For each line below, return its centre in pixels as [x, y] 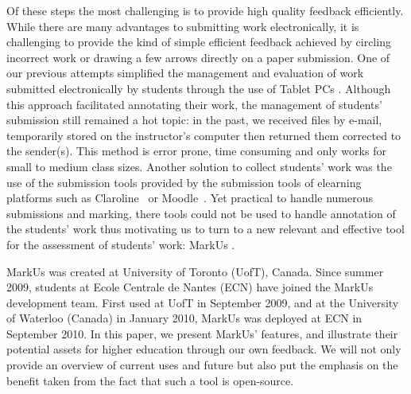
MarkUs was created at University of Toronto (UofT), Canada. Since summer [195, 271]
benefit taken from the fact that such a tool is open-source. [150, 380]
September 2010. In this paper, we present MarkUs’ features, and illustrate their [202, 333]
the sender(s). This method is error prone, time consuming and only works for [196, 151]
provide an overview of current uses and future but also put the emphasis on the [202, 365]
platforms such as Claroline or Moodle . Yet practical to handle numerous [190, 198]
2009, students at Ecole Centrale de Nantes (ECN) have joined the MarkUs [190, 287]
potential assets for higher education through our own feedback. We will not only [204, 349]
